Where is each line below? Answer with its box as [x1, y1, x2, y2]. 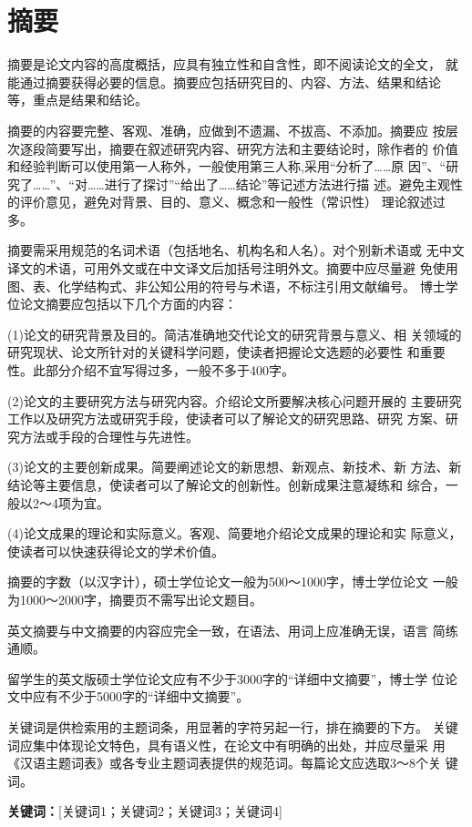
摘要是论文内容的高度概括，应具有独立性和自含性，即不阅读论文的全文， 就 [7, 55, 458, 74]
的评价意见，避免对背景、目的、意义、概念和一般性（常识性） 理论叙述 [7, 192, 433, 211]
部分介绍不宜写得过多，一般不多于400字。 [45, 361, 294, 380]
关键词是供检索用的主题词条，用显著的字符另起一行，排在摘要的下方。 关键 [7, 717, 458, 736]
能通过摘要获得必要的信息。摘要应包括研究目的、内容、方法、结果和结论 [7, 72, 441, 91]
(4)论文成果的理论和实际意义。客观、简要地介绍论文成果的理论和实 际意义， [7, 524, 462, 543]
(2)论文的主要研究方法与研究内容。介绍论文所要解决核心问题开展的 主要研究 [7, 391, 462, 410]
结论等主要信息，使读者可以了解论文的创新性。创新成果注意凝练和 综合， [7, 475, 446, 494]
